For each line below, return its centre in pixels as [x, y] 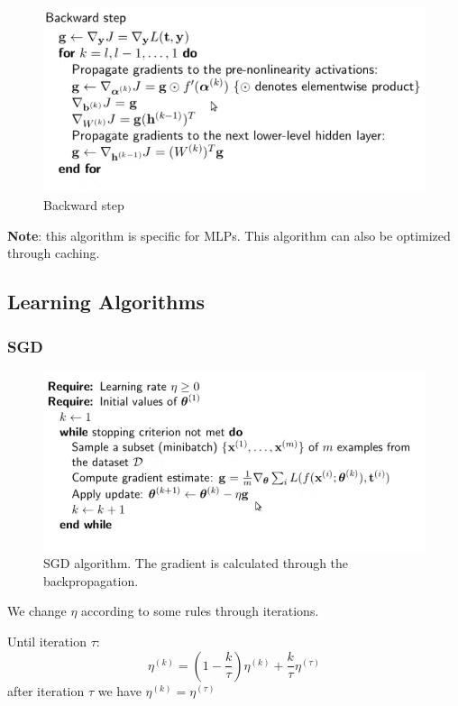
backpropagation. [91, 580]
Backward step [84, 205]
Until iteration [47, 642]
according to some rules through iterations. [200, 611]
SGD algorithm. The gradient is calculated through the [196, 563]
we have [119, 690]
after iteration [46, 690]
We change [37, 611]
